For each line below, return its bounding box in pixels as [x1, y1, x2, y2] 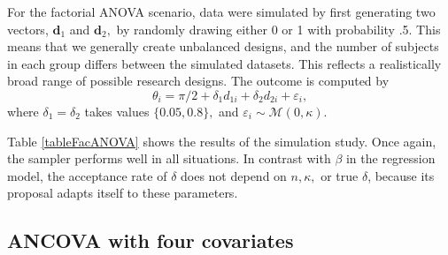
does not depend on [181, 166, 287, 184]
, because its [367, 166, 435, 184]
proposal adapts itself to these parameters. [7, 184, 238, 202]
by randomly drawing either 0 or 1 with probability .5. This [116, 19, 441, 38]
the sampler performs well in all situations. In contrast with [7, 149, 331, 168]
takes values [84, 101, 150, 120]
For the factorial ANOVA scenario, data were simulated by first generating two [7, 3, 436, 20]
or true [321, 166, 359, 184]
